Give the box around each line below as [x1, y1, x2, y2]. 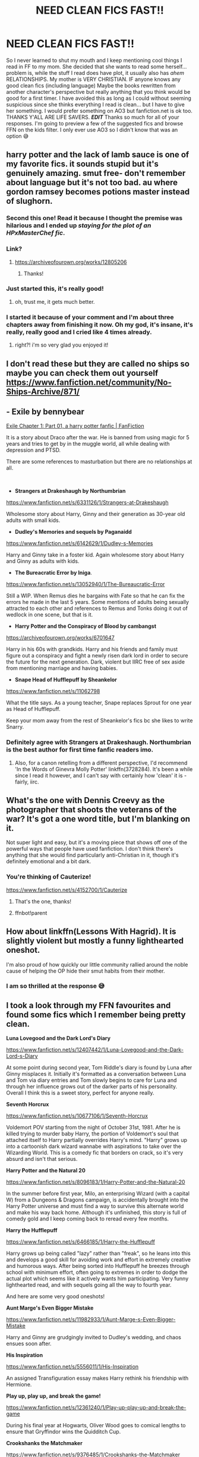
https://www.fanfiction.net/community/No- [6, 377, 172, 387]
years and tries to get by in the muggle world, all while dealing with [6, 440, 170, 448]
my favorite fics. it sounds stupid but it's [6, 159, 159, 169]
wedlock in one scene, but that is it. [6, 611, 93, 618]
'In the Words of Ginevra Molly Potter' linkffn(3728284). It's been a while [14, 765, 193, 773]
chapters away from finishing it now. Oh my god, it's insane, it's [6, 320, 193, 329]
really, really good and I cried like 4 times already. [6, 328, 153, 336]
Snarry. [6, 723, 24, 731]
